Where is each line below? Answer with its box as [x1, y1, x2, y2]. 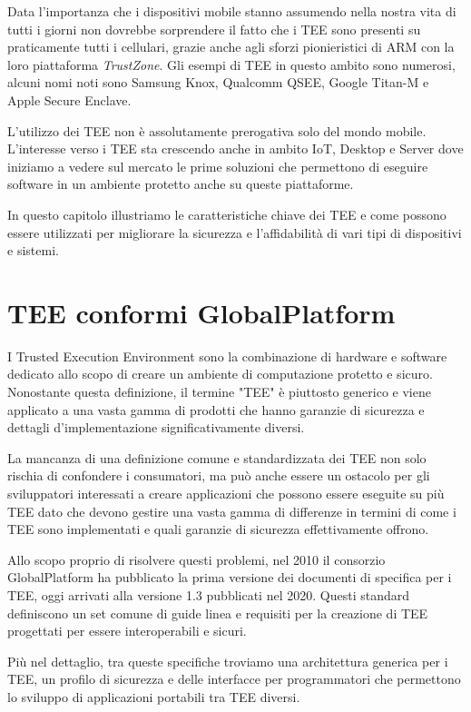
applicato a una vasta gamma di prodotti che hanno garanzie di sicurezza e [7, 400, 425, 419]
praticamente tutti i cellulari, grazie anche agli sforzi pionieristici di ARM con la [7, 37, 455, 56]
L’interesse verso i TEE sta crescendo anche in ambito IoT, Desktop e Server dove [7, 139, 464, 158]
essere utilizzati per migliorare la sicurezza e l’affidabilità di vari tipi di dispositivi [7, 222, 462, 242]
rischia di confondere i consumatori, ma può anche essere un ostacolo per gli [7, 466, 430, 485]
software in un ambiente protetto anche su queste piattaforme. [7, 174, 354, 193]
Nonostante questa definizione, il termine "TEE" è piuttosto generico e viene [7, 382, 431, 401]
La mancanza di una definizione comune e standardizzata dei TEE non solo [7, 448, 427, 467]
